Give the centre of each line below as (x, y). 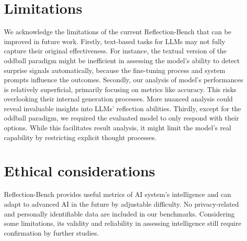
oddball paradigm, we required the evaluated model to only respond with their (122, 118)
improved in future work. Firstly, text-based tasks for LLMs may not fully (115, 41)
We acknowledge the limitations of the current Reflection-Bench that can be (118, 32)
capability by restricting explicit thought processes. (80, 137)
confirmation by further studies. (51, 232)
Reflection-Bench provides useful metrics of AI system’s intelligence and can (118, 194)
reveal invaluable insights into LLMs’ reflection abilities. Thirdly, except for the (123, 108)
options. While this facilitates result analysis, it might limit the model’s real (118, 128)
